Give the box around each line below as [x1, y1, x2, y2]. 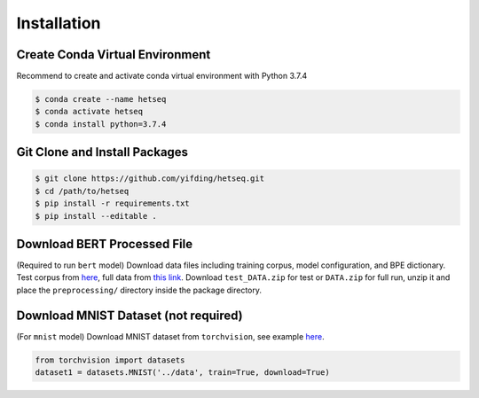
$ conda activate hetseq [35, 106, 144, 117]
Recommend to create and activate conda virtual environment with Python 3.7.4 [16, 71, 308, 82]
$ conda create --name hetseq [35, 94, 167, 105]
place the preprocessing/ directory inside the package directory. [16, 285, 262, 295]
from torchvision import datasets [35, 355, 185, 365]
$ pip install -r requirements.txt [35, 199, 190, 208]
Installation [16, 13, 101, 33]
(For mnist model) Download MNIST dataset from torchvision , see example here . [16, 331, 325, 341]
